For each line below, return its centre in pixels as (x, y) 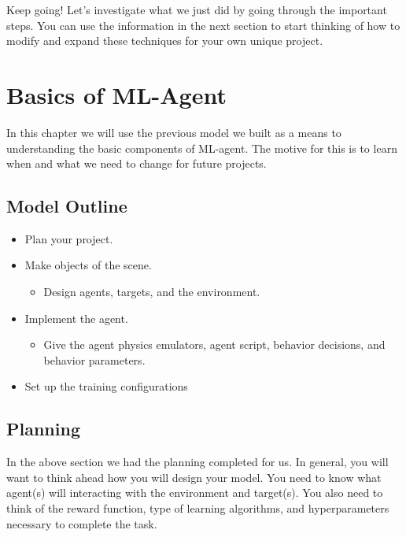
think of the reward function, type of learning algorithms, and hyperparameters (198, 508)
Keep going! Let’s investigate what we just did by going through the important (197, 9)
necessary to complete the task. (82, 523)
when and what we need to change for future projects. (137, 163)
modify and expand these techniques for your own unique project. (165, 41)
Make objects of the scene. (88, 265)
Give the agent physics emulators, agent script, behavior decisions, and (214, 344)
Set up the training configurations (106, 386)
